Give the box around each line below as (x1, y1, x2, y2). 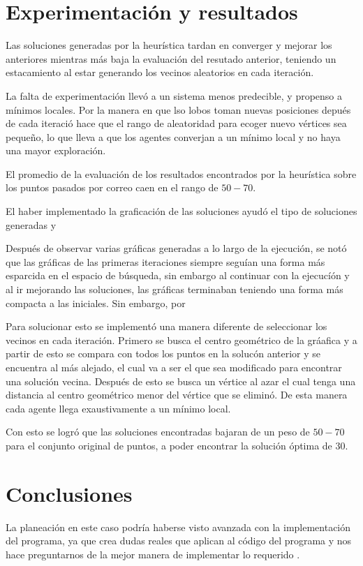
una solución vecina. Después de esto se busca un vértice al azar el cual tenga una (6, 373, 356, 388)
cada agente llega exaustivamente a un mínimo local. (6, 401, 231, 415)
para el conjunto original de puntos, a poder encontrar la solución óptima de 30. (6, 438, 348, 452)
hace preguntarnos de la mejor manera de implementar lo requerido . (6, 546, 300, 561)
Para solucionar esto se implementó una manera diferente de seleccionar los (6, 319, 327, 334)
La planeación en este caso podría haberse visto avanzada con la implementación (6, 519, 351, 534)
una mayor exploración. (6, 143, 106, 158)
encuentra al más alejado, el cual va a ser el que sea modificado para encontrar (6, 360, 342, 374)
